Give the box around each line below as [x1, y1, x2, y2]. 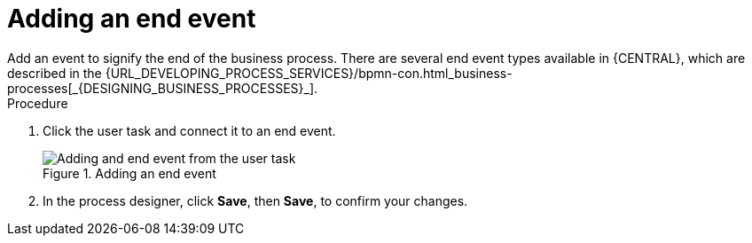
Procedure [7, 95, 68, 111]
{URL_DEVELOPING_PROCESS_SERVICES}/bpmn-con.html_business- [105, 65, 513, 81]
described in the [7, 65, 102, 81]
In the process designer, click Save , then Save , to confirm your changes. [43, 192, 468, 208]
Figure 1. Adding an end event [43, 165, 216, 181]
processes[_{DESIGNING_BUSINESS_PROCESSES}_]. [7, 80, 318, 96]
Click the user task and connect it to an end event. [43, 122, 336, 138]
